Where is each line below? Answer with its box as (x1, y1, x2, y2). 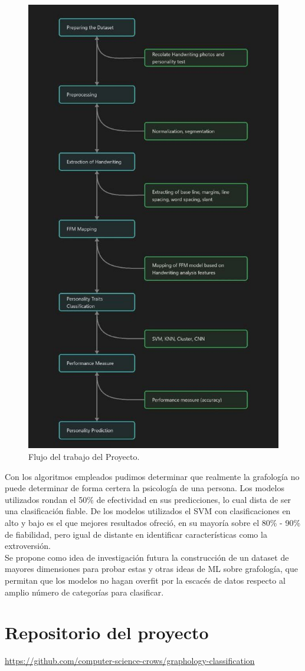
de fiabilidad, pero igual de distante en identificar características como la (5, 528, 267, 540)
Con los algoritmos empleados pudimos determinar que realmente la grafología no (5, 470, 300, 482)
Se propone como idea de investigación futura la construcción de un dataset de (5, 551, 289, 563)
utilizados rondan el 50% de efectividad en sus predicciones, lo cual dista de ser (5, 493, 291, 505)
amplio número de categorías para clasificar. (5, 586, 164, 598)
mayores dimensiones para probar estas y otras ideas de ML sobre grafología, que (5, 563, 298, 575)
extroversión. (5, 540, 51, 552)
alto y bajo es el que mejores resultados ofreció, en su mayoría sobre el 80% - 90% (5, 517, 301, 529)
